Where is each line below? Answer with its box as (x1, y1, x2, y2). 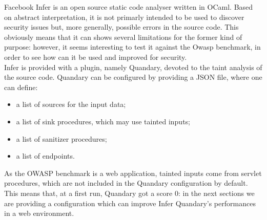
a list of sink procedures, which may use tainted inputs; (16, 116, 190, 126)
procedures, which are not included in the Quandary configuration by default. (4, 178, 248, 188)
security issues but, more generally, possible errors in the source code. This (4, 21, 239, 32)
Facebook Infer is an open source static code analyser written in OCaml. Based (4, 2, 253, 12)
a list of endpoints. (16, 150, 75, 161)
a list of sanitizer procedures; (16, 133, 107, 144)
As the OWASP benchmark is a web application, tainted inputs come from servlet (4, 167, 262, 178)
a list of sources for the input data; (16, 99, 126, 109)
